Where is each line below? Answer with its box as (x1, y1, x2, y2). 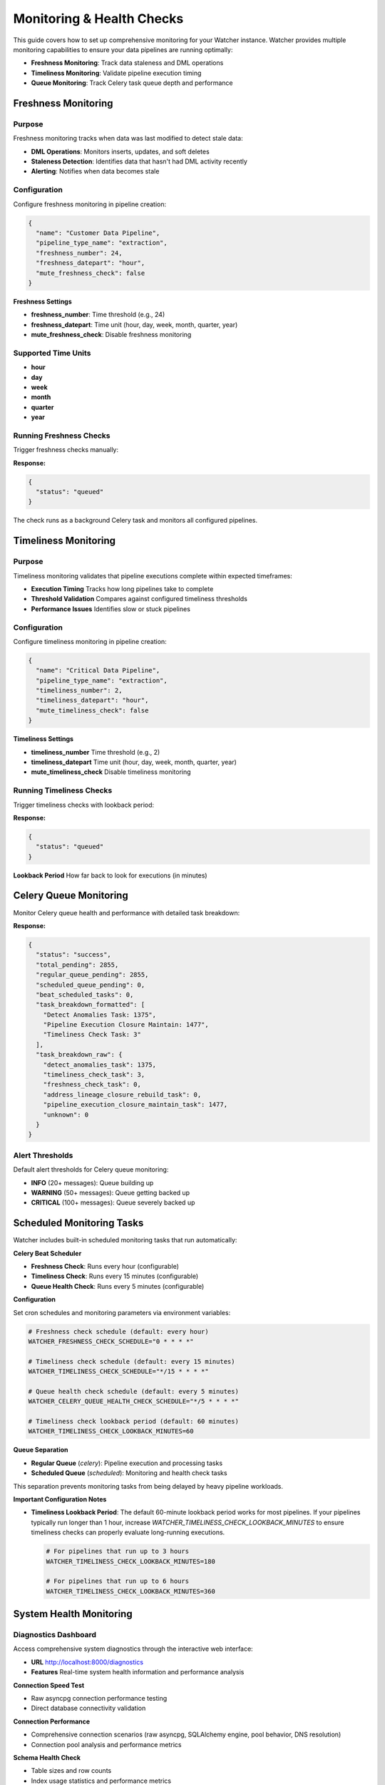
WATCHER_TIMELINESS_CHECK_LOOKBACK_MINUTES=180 (46, 1557, 215, 1565)
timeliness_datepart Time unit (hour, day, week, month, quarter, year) (31, 758, 237, 766)
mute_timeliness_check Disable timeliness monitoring (31, 768, 192, 776)
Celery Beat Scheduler (13, 1249, 82, 1257)
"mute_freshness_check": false (36, 268, 145, 277)
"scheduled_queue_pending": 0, (36, 980, 145, 989)
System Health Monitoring (13, 1608, 133, 1620)
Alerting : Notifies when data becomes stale (31, 167, 160, 176)
